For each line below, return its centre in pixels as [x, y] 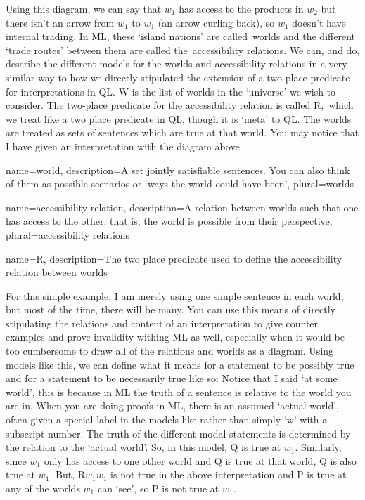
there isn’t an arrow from [60, 22]
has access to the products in [241, 8]
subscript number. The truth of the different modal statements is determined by [178, 433]
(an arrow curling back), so [216, 22]
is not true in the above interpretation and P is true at [229, 474]
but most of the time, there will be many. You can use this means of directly [171, 309]
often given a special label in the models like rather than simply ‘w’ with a [167, 420]
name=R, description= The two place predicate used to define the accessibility [174, 258]
